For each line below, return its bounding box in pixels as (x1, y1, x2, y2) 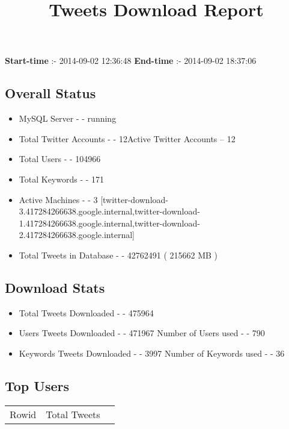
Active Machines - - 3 (19, 193, 98, 205)
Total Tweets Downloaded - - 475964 (19, 306, 154, 319)
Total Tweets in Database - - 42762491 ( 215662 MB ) (19, 248, 218, 261)
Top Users (5, 376, 69, 395)
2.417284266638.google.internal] (19, 228, 135, 241)
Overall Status (5, 84, 96, 102)
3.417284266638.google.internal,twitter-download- (19, 205, 200, 218)
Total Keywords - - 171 (19, 172, 105, 185)
